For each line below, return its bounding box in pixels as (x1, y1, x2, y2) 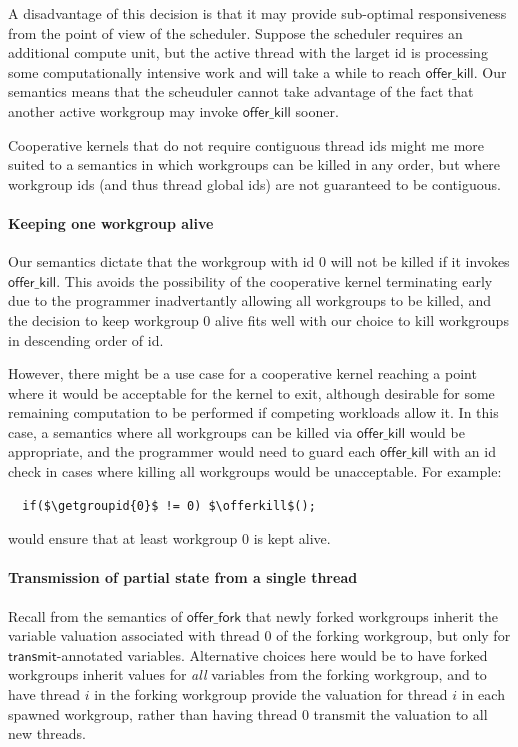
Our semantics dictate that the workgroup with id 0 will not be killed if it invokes (8, 251, 510, 272)
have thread (8, 684, 80, 705)
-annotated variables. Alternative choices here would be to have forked (56, 644, 488, 665)
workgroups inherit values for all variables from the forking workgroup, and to (8, 664, 487, 685)
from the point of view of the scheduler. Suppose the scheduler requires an (8, 22, 463, 43)
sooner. (295, 100, 339, 121)
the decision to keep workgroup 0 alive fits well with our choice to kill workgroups (8, 309, 509, 330)
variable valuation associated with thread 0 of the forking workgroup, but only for (8, 625, 511, 646)
